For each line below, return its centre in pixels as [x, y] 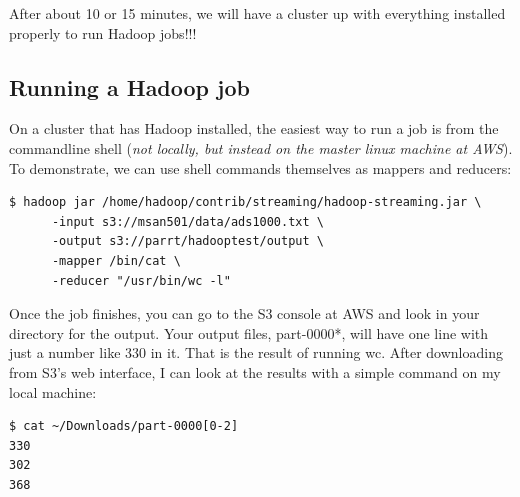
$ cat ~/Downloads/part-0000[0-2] [124, 426]
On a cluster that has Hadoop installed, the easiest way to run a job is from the [254, 128]
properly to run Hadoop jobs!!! [103, 32]
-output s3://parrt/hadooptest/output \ [187, 241]
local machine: [53, 391]
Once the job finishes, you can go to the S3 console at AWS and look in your [244, 313]
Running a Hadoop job [129, 86]
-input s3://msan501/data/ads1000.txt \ [187, 221]
